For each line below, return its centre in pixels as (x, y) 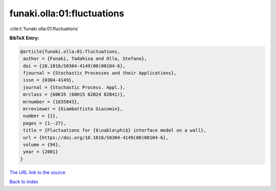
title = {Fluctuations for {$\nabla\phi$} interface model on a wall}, (115, 130)
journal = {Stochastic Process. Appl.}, (74, 87)
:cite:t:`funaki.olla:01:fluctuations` (44, 29)
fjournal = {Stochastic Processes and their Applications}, (100, 73)
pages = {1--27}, (45, 123)
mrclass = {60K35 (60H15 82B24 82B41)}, (74, 94)
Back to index (24, 182)
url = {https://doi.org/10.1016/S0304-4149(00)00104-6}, (96, 137)
